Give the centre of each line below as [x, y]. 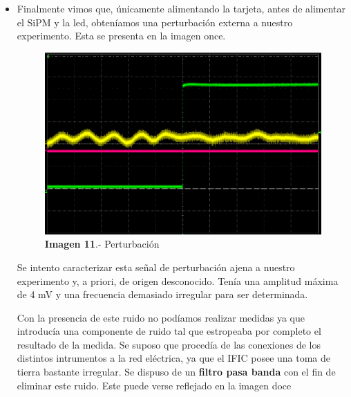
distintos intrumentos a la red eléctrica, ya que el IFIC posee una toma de [174, 358]
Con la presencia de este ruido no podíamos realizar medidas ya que [161, 317]
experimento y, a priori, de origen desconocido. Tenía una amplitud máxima [178, 280]
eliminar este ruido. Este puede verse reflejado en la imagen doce [154, 385]
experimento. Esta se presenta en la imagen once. [121, 36]
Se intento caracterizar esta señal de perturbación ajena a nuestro [156, 267]
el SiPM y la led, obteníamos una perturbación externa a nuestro [155, 22]
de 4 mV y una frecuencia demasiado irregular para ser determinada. [162, 294]
